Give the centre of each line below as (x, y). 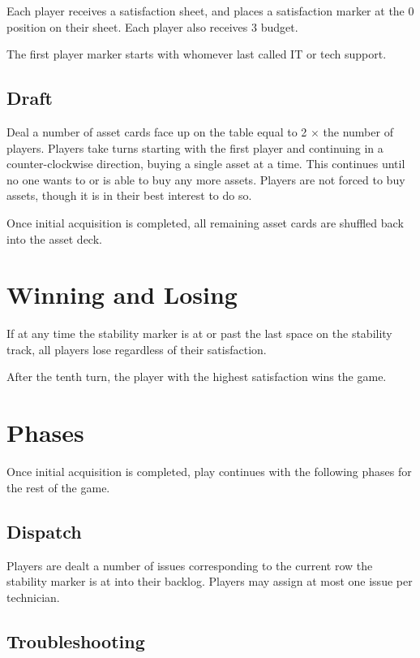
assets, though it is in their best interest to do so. (129, 195)
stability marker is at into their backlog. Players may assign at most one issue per (210, 581)
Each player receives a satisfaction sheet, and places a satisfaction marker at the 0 (210, 11)
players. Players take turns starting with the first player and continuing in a (195, 147)
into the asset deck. (54, 238)
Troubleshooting (76, 641)
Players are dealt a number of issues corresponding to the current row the (190, 565)
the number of (358, 131)
